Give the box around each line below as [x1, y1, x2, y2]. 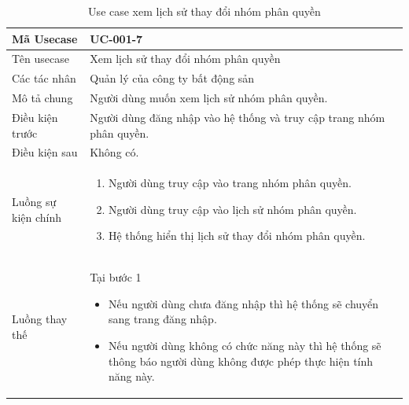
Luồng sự [12, 193, 57, 210]
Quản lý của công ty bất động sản [90, 70, 255, 87]
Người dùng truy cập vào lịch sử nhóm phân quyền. [108, 201, 357, 217]
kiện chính [12, 208, 62, 225]
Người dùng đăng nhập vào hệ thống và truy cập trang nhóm [90, 109, 385, 125]
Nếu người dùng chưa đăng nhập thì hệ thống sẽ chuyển [108, 295, 379, 311]
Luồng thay [12, 311, 68, 327]
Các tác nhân [12, 70, 76, 87]
